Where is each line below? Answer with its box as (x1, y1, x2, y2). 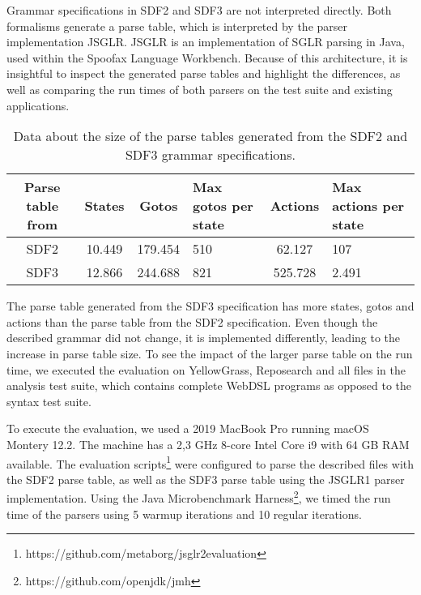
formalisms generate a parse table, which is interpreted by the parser (6, 17, 348, 34)
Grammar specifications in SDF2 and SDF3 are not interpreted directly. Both (6, 2, 392, 18)
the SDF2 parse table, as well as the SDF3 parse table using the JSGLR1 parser (6, 470, 405, 487)
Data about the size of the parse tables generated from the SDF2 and (13, 126, 408, 146)
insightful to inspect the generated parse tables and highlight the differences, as (6, 65, 401, 82)
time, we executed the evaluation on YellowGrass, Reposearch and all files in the (6, 361, 406, 378)
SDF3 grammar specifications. (125, 145, 296, 165)
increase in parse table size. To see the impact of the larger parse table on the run (6, 345, 413, 362)
